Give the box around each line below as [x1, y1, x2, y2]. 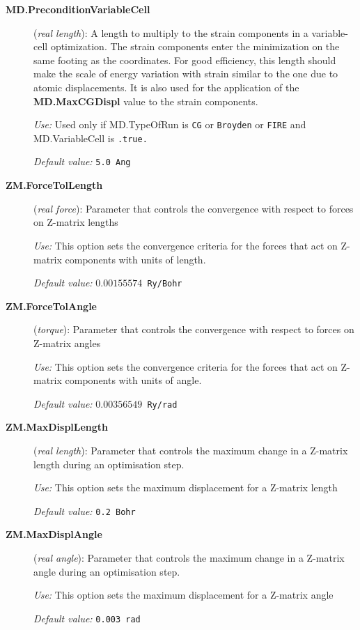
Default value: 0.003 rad [33, 610, 141, 625]
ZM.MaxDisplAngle [6, 527, 102, 541]
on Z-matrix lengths [33, 215, 118, 229]
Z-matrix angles [33, 335, 101, 350]
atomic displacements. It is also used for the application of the [33, 79, 299, 94]
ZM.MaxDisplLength [6, 420, 109, 434]
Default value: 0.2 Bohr [33, 503, 136, 518]
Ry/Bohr [147, 279, 182, 289]
